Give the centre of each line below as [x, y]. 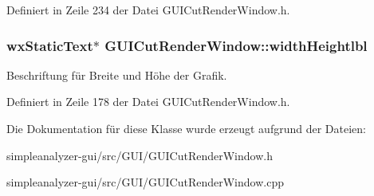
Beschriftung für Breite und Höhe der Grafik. [117, 74]
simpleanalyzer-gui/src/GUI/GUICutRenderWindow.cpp [145, 182]
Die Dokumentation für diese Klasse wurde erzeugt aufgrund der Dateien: [186, 128]
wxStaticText [50, 45]
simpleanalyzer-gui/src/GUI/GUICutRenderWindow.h [140, 155]
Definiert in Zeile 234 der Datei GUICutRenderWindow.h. [148, 10]
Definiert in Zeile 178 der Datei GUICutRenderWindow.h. [148, 102]
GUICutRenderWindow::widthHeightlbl [236, 45]
